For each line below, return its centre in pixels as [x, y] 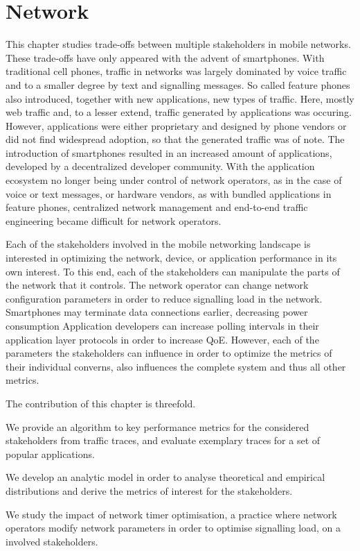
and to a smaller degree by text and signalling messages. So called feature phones [178, 84]
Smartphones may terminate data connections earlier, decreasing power [157, 312]
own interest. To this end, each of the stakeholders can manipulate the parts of [173, 271]
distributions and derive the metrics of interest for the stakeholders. [149, 490]
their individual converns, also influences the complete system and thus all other [176, 366]
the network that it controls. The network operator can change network [157, 285]
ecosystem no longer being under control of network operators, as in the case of [174, 180]
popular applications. [50, 453]
